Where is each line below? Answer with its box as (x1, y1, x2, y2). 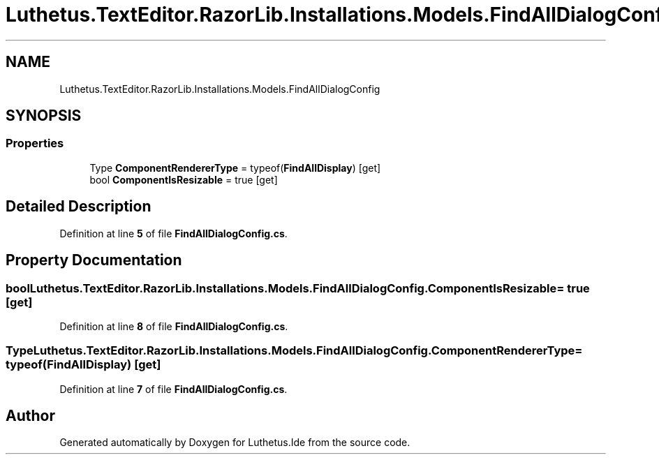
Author (6, 407, 55, 425)
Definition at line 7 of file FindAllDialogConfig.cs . (59, 383, 288, 395)
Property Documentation (6, 251, 182, 269)
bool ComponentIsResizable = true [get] (89, 173, 278, 186)
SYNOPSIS (6, 107, 82, 125)
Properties (6, 136, 64, 151)
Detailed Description (6, 198, 151, 216)
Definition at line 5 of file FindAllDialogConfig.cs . (59, 227, 288, 239)
